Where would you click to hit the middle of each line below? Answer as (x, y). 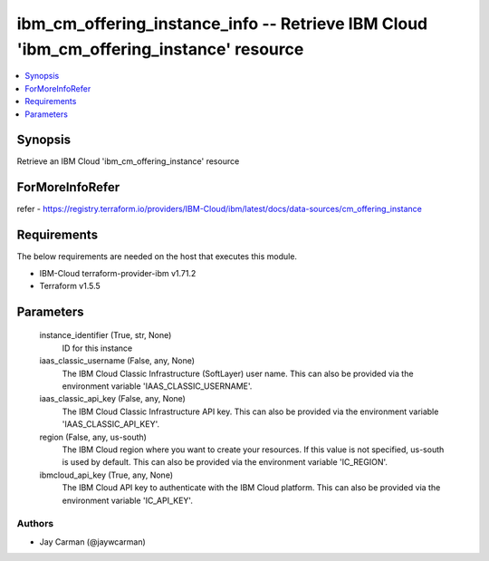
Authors (35, 524)
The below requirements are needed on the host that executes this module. (157, 256)
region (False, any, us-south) (93, 437)
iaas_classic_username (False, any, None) (117, 361)
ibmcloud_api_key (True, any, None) (106, 475)
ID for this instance (97, 348)
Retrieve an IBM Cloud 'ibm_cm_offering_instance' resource (128, 161)
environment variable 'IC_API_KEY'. (128, 500)
